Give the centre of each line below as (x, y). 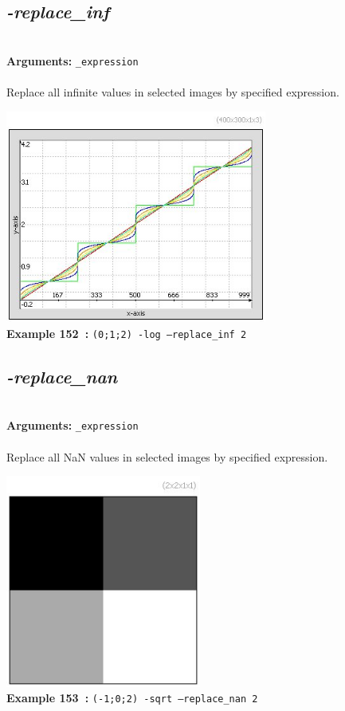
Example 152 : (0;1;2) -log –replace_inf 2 (127, 333)
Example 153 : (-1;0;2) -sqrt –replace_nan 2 (132, 698)
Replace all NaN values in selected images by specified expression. (167, 456)
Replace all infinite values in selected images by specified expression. (173, 92)
